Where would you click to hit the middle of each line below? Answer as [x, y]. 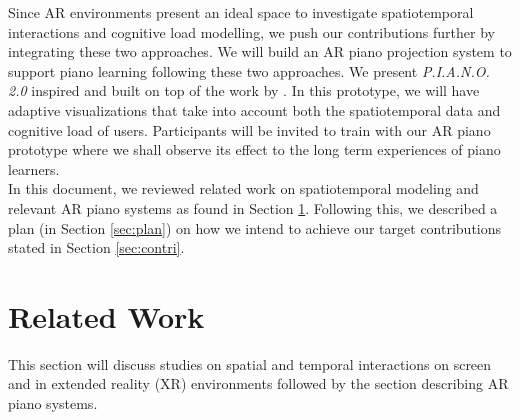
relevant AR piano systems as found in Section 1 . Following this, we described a [253, 207]
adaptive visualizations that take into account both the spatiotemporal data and [254, 109]
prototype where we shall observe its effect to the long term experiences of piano [254, 149]
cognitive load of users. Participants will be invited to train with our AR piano [249, 129]
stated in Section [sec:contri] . [96, 247]
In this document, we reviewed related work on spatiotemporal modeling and [243, 188]
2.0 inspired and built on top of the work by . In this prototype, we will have [244, 90]
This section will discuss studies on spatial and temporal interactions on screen [250, 363]
